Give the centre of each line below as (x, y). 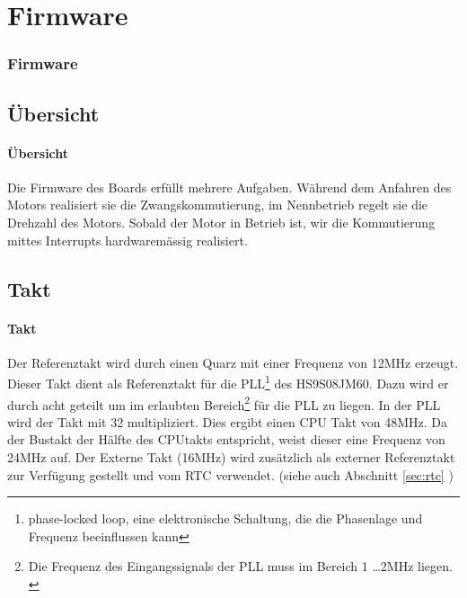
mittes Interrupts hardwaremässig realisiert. (128, 240)
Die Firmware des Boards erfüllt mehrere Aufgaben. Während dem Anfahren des (229, 187)
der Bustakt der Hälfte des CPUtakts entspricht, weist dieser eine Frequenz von (226, 439)
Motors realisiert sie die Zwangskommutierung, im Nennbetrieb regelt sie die (218, 205)
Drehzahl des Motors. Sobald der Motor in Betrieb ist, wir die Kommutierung (221, 222)
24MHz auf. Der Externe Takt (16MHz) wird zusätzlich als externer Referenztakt (231, 457)
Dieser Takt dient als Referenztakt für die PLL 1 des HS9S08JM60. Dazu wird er (228, 382)
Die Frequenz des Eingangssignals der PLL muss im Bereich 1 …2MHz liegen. (240, 566)
